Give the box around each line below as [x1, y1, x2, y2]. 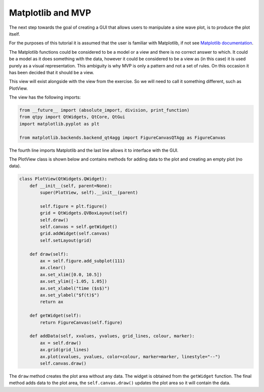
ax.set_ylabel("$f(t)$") [40, 292, 100, 298]
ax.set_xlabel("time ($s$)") [40, 286, 110, 291]
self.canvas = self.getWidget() [40, 224, 117, 229]
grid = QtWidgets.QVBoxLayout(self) [40, 210, 128, 216]
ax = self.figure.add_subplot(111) [40, 258, 126, 264]
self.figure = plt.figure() [40, 203, 108, 209]
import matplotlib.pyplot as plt [19, 121, 100, 126]
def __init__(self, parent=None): [29, 183, 112, 188]
